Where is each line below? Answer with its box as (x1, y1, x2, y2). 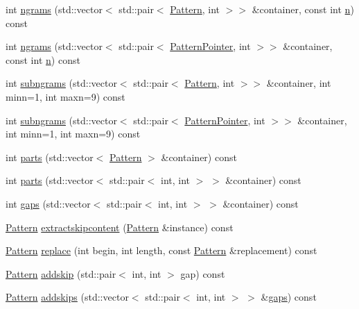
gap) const (180, 266, 225, 281)
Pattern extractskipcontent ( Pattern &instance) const (6, 219, 234, 234)
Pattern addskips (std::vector (6, 290, 129, 304)
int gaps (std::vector (6, 196, 91, 210)
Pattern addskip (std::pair (6, 266, 116, 281)
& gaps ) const (261, 290, 317, 304)
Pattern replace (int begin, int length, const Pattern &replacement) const (6, 243, 317, 258)
